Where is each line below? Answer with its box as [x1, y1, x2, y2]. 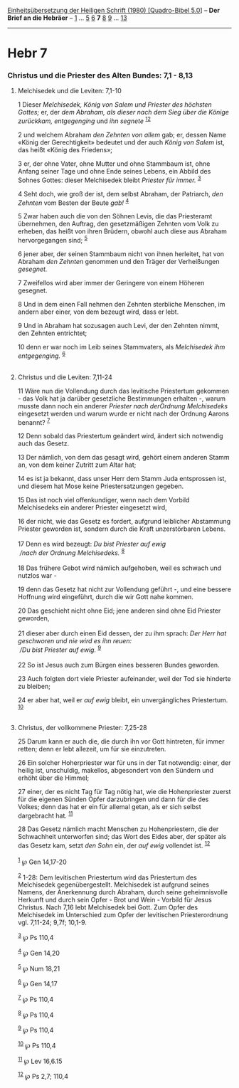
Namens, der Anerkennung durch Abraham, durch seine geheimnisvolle [17, 888, 228, 897]
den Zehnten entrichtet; [17, 329, 87, 337]
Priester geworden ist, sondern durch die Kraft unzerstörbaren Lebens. [17, 524, 226, 533]
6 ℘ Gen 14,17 [17, 978, 58, 988]
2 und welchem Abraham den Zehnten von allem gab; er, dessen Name [17, 131, 226, 139]
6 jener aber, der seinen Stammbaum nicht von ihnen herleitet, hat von [17, 250, 225, 258]
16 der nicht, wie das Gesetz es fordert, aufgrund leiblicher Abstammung [17, 517, 231, 526]
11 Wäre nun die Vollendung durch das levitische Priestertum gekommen [17, 386, 230, 395]
